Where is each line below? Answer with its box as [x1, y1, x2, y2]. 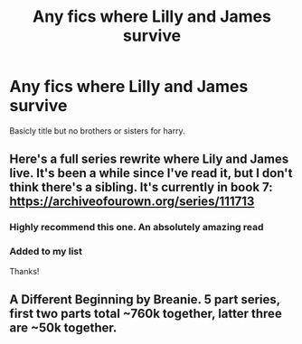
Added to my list [9, 246, 83, 258]
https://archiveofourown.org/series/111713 [9, 194, 255, 209]
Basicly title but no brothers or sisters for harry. [9, 125, 185, 136]
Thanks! [9, 265, 40, 276]
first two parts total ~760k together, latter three [9, 305, 282, 321]
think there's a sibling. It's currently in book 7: [9, 180, 273, 195]
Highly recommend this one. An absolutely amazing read [9, 221, 264, 234]
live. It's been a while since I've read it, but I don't [9, 165, 293, 181]
